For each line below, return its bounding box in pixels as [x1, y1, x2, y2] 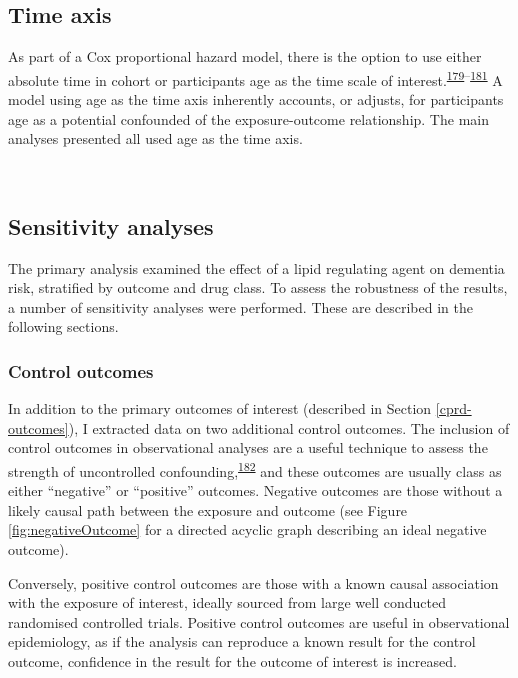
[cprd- [435, 398, 472, 419]
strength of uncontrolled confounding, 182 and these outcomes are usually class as [8, 458, 502, 481]
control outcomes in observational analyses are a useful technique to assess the [8, 437, 488, 458]
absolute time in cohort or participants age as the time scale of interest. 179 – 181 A [8, 66, 503, 90]
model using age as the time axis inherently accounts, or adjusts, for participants [8, 89, 504, 110]
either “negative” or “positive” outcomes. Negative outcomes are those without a [8, 480, 503, 501]
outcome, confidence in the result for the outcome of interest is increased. [8, 651, 457, 671]
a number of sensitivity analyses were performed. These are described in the [8, 296, 473, 317]
